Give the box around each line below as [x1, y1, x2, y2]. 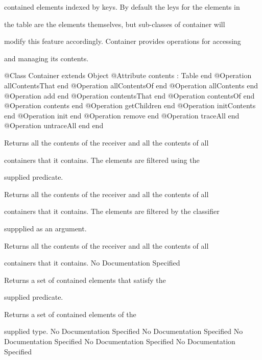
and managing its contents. [4, 53, 89, 63]
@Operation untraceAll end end [4, 120, 104, 131]
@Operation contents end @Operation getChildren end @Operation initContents [4, 100, 256, 111]
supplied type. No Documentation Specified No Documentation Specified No [4, 326, 243, 337]
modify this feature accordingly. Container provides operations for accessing [4, 36, 241, 46]
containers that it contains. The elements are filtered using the [4, 154, 200, 165]
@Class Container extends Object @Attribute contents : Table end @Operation [4, 70, 252, 81]
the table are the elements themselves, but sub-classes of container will [4, 18, 225, 29]
